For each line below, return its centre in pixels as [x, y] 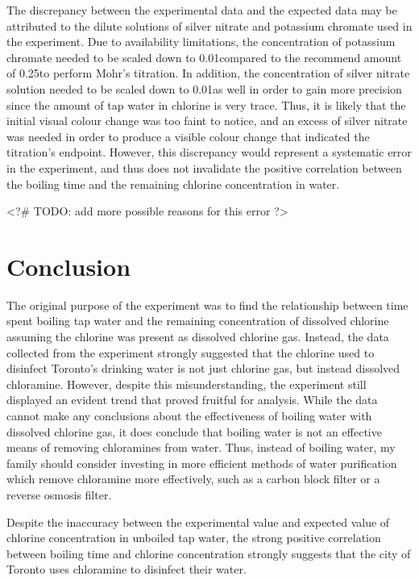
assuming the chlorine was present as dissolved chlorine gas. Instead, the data [198, 337]
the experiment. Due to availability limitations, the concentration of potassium [201, 42]
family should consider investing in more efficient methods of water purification [202, 463]
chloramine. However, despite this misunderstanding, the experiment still [187, 384]
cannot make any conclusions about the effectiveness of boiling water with [189, 415]
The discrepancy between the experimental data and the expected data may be [202, 10]
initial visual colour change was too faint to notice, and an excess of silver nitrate [207, 121]
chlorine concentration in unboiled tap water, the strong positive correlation [194, 538]
